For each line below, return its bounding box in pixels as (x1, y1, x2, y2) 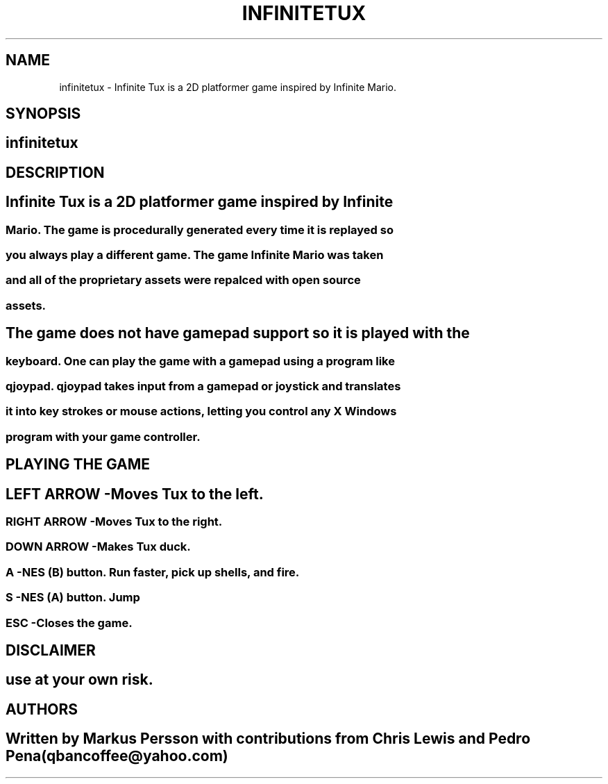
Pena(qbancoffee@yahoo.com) (6, 747, 228, 765)
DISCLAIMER (6, 641, 96, 659)
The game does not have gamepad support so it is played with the (6, 324, 470, 342)
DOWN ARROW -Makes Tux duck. (6, 540, 191, 554)
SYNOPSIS (6, 105, 81, 123)
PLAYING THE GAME (6, 456, 151, 474)
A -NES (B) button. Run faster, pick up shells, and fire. (6, 565, 300, 579)
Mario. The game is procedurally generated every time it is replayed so (6, 222, 394, 237)
